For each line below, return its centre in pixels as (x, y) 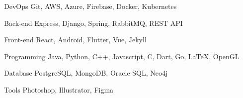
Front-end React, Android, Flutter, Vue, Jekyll (75, 40)
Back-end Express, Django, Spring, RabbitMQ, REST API (93, 23)
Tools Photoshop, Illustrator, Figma (59, 89)
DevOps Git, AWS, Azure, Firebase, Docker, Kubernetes (90, 6)
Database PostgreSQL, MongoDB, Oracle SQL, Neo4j (86, 73)
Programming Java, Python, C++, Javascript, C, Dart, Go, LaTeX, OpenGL (122, 56)
